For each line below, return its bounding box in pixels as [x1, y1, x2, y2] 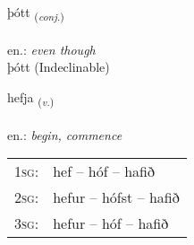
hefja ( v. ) [7, 87, 55, 109]
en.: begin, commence [7, 125, 122, 144]
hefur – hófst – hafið [53, 187, 180, 208]
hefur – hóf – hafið [53, 213, 169, 234]
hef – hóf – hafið [53, 161, 156, 182]
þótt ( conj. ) [7, 3, 64, 23]
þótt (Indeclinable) [7, 57, 110, 76]
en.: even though [7, 39, 96, 58]
